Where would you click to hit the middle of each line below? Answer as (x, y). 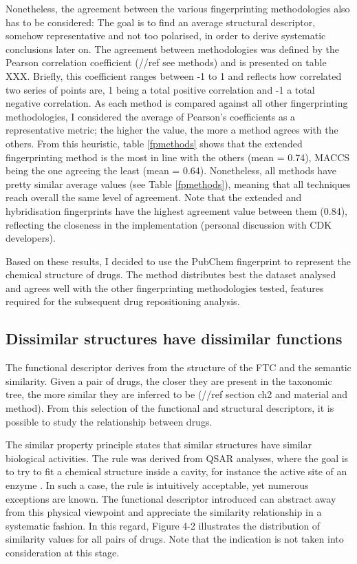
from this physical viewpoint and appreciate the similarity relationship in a (164, 512)
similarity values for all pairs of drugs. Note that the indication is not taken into (175, 539)
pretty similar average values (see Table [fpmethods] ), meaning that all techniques (178, 184)
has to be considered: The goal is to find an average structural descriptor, (161, 22)
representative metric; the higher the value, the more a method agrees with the (172, 130)
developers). (31, 238)
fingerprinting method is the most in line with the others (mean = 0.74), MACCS (178, 157)
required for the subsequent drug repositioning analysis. (123, 301)
